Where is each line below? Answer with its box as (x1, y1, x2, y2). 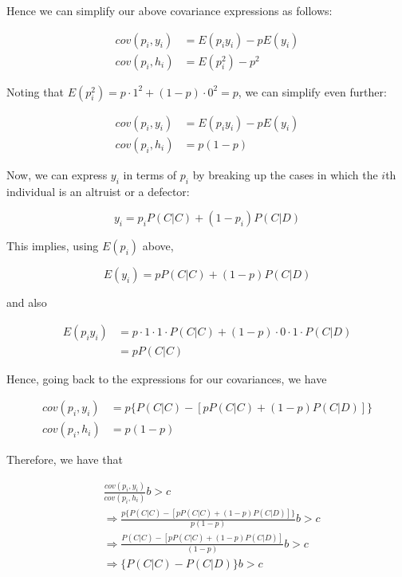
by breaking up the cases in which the (192, 166, 378, 183)
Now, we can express (6, 166, 108, 183)
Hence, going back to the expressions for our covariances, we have (6, 370, 327, 387)
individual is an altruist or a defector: (6, 183, 190, 199)
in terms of (123, 166, 177, 183)
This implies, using (6, 237, 99, 254)
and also (6, 294, 47, 311)
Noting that (6, 83, 64, 100)
